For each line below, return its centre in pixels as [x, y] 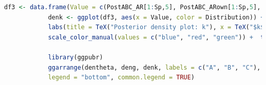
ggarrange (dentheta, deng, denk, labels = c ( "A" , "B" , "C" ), [154, 67]
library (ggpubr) [75, 57]
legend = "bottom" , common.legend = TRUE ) [121, 78]
